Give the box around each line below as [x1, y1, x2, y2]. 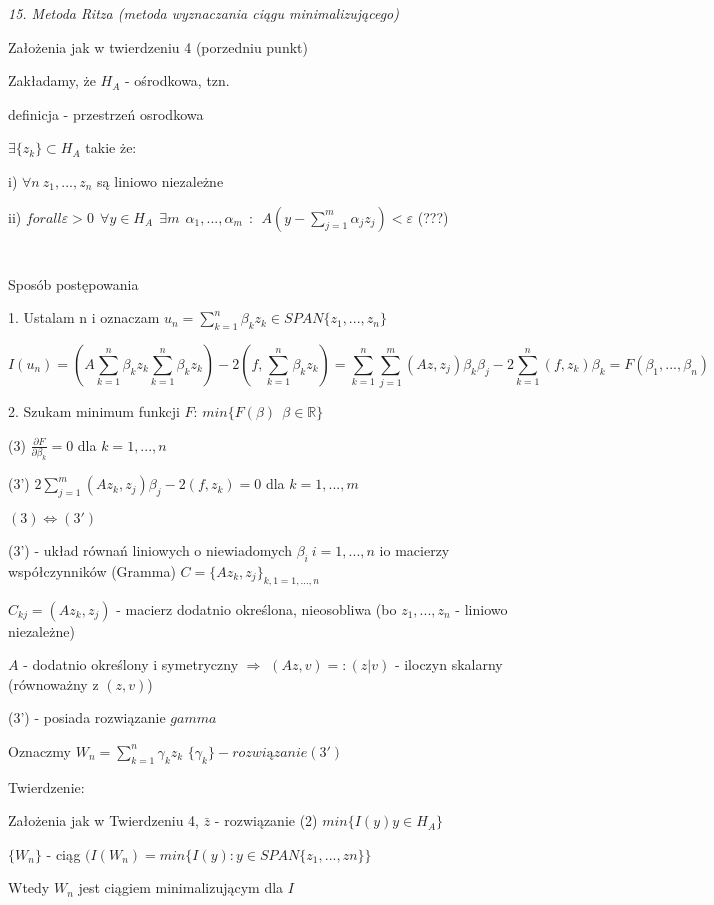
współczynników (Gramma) [8, 560, 176, 581]
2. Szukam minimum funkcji [8, 401, 180, 422]
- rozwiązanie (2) [214, 810, 318, 831]
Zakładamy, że [8, 70, 96, 91]
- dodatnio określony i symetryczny [23, 654, 239, 675]
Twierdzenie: [8, 776, 85, 797]
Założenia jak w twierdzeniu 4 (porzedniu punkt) [8, 36, 308, 57]
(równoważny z [8, 673, 99, 694]
